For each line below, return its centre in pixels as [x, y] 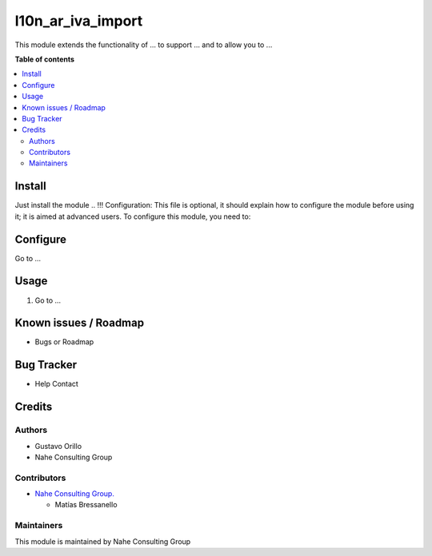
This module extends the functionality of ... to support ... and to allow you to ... [144, 45]
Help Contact [57, 384]
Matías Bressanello [86, 505]
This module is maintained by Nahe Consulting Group [103, 541]
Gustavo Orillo [58, 446]
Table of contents [45, 59]
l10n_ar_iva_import [79, 21]
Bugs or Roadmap [64, 342]
